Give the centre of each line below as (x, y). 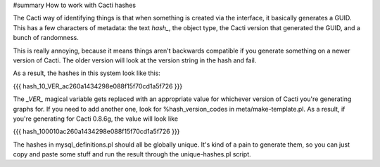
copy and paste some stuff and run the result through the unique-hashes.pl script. (132, 154)
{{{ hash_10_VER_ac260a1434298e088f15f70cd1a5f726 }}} (98, 86)
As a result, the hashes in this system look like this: (87, 73)
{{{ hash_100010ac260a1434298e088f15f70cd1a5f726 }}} (96, 132)
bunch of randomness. (46, 38)
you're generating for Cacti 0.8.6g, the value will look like (96, 119)
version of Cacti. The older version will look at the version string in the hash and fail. (135, 60)
